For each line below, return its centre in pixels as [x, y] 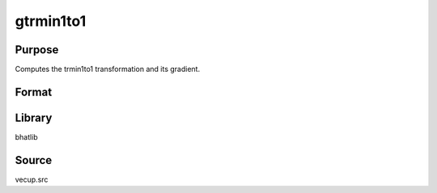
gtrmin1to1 [51, 21]
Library [34, 117]
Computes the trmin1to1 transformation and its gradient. [108, 69]
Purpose [37, 50]
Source [34, 160]
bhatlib [26, 136]
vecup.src [32, 179]
